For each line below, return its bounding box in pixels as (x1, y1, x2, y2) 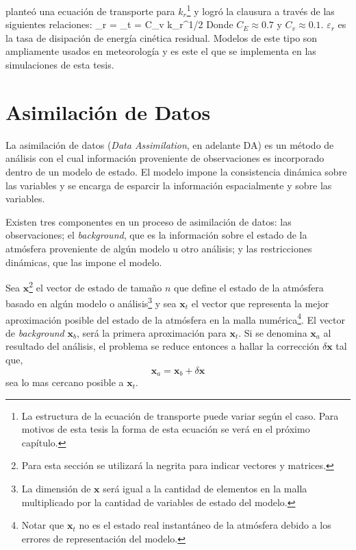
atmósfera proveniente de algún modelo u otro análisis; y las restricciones (5, 241, 312, 255)
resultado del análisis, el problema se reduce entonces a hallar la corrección (5, 339, 320, 353)
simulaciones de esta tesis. (5, 58, 114, 72)
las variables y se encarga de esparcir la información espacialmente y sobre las (5, 178, 332, 192)
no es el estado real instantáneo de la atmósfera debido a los (79, 518, 331, 532)
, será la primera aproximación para (76, 325, 227, 339)
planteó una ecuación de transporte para (5, 3, 175, 18)
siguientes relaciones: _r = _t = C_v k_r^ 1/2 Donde (5, 17, 233, 32)
